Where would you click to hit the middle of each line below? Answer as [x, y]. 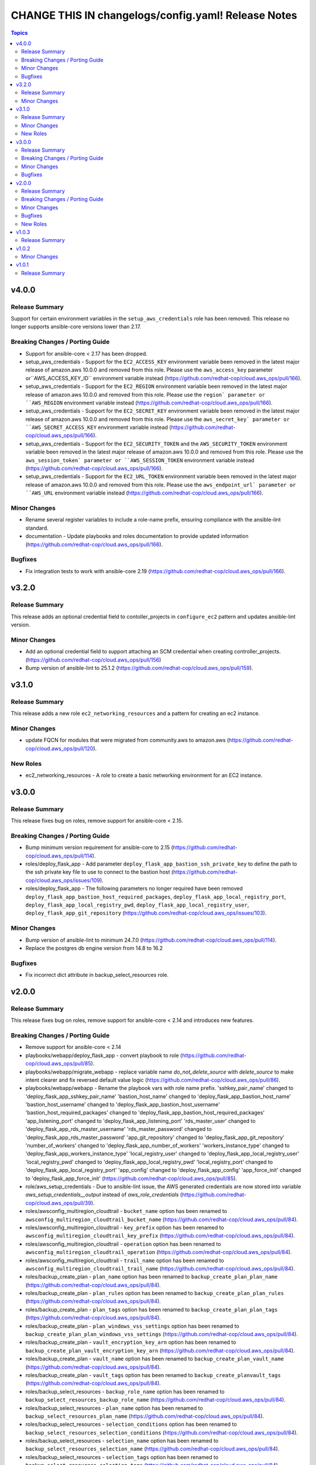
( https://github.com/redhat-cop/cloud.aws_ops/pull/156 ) [93, 660]
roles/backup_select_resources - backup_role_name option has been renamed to [125, 1391]
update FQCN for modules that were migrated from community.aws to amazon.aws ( [127, 740]
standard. [37, 528]
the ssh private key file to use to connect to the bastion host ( [99, 872]
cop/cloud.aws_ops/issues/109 [63, 880]
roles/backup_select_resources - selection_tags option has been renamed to [122, 1457]
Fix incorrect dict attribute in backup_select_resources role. [97, 975]
